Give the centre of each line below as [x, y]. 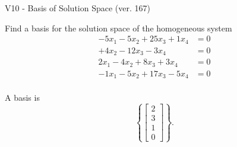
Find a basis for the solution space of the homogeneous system [118, 28]
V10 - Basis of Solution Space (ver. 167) [78, 8]
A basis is [22, 98]
